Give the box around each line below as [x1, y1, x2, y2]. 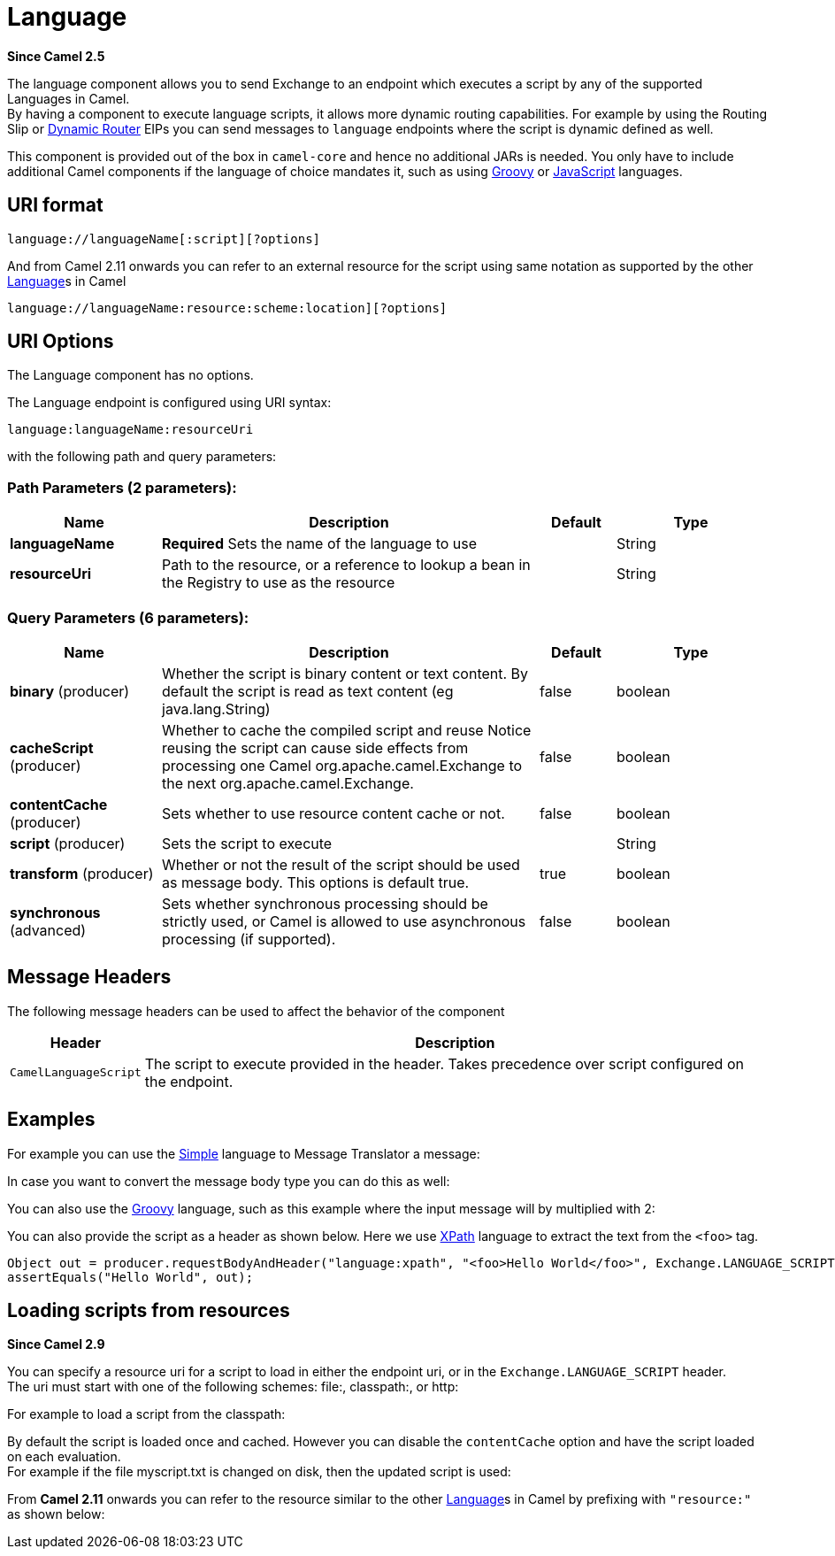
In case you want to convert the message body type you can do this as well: [7, 1173, 450, 1189]
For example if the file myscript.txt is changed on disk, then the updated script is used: [7, 1464, 511, 1480]
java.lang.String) [162, 699, 271, 718]
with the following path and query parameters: [7, 449, 277, 465]
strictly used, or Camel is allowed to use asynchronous [162, 912, 526, 930]
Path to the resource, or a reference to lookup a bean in [162, 556, 531, 574]
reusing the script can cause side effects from [162, 738, 469, 757]
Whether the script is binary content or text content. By [162, 664, 529, 682]
